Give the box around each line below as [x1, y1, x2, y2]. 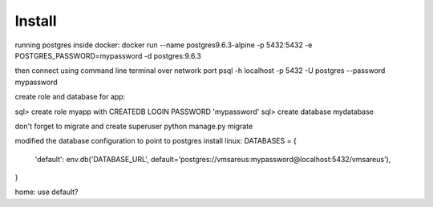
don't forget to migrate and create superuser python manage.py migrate [14, 121, 253, 131]
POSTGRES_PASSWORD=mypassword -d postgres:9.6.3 [14, 51, 202, 60]
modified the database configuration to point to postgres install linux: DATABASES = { [14, 136, 297, 146]
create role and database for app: [14, 92, 126, 102]
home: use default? [14, 187, 79, 197]
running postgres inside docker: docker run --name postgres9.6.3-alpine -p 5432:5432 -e [14, 40, 313, 50]
